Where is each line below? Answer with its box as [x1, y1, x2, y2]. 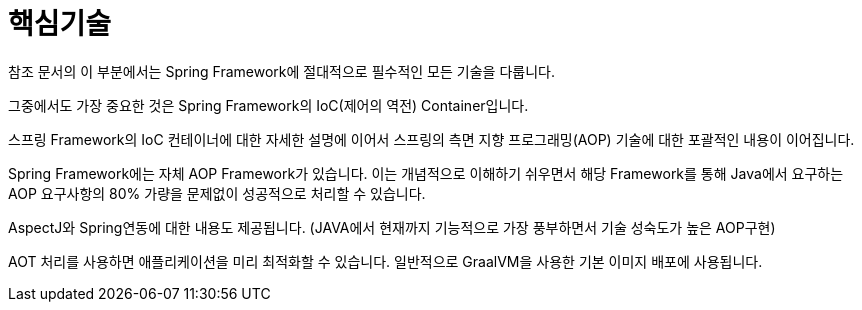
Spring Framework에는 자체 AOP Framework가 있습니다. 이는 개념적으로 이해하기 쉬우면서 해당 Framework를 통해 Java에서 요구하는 [8, 164, 844, 182]
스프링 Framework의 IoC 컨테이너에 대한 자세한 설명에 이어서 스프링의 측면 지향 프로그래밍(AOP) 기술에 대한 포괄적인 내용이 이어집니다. [8, 130, 855, 148]
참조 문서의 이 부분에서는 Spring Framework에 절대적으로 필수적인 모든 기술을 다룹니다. [8, 62, 555, 80]
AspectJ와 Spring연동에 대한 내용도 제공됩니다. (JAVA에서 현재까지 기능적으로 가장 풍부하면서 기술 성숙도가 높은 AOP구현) [8, 218, 776, 236]
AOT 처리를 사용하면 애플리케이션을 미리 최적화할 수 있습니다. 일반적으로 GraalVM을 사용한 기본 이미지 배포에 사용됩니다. [8, 252, 763, 270]
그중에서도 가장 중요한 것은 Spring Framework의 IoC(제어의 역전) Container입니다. [8, 96, 529, 114]
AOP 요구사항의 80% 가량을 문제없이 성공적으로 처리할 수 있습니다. [8, 184, 426, 202]
